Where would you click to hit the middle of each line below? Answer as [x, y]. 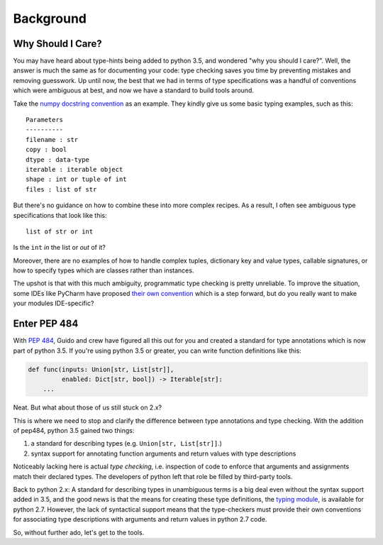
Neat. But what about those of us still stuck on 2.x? [88, 407]
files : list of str [61, 189]
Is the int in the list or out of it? [60, 248]
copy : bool [46, 150]
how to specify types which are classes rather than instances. [104, 270]
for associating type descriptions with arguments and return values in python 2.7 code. [140, 519]
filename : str [52, 139]
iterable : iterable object [74, 169]
